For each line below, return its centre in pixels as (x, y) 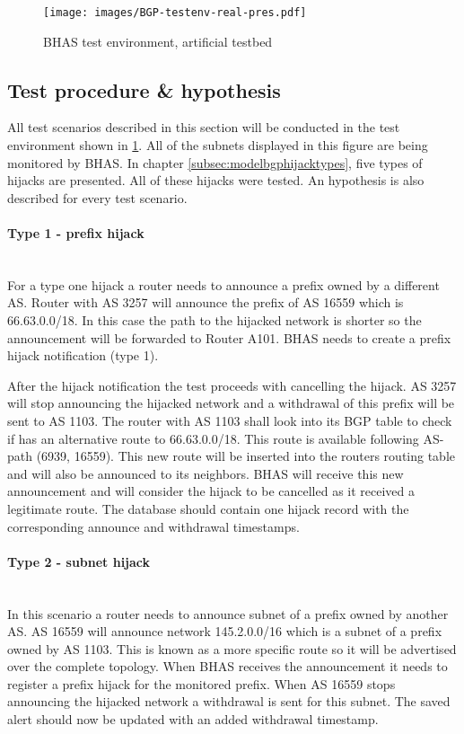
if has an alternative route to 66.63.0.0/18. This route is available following (213, 438)
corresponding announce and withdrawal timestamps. (153, 526)
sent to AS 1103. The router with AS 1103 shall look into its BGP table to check (230, 420)
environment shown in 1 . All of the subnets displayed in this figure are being (218, 145)
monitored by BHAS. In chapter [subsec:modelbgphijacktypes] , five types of (215, 162)
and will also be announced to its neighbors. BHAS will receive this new (206, 473)
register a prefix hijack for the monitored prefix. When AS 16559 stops (201, 683)
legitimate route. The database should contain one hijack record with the (208, 508)
